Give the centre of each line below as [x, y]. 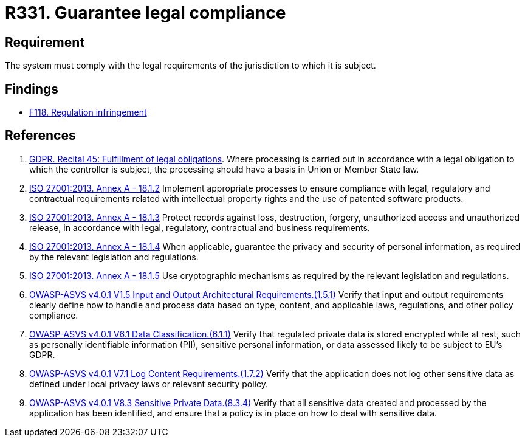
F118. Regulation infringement [88, 112]
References [40, 136]
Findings [32, 89]
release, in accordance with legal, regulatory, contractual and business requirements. [200, 227]
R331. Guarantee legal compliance [146, 13]
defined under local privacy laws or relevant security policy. [149, 384]
